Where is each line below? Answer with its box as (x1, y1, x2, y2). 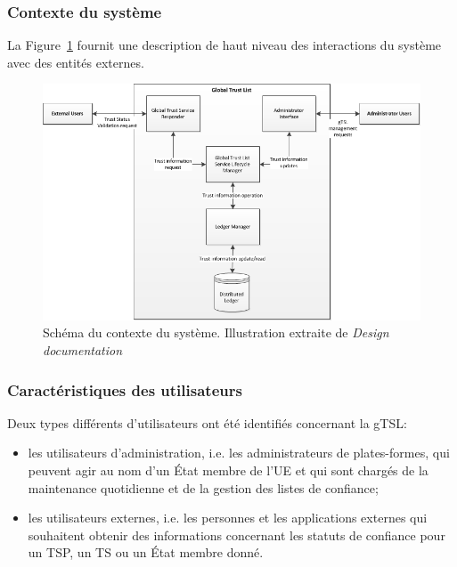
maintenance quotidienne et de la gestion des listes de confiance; (28, 478, 379, 497)
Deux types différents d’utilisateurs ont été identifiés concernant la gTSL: (7, 413, 407, 432)
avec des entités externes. (7, 53, 144, 71)
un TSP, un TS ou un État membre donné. (28, 543, 264, 562)
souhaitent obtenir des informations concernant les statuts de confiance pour (28, 525, 445, 544)
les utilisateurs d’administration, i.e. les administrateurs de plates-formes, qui (28, 443, 450, 462)
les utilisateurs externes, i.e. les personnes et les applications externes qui (28, 508, 428, 527)
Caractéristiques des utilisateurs (7, 378, 242, 401)
